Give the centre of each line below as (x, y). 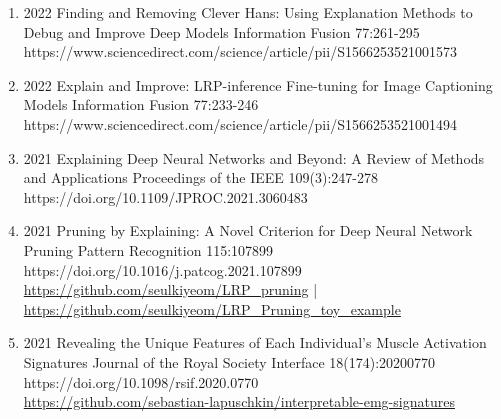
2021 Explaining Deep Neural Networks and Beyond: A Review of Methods (254, 157)
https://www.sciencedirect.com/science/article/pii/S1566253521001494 (240, 123)
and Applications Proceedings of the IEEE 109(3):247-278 (200, 177)
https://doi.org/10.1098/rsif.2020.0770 (141, 381)
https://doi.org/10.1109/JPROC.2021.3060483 (165, 196)
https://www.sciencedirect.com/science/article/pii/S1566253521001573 (240, 51)
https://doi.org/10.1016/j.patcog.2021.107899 (162, 269)
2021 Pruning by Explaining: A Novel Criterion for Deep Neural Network (248, 230)
